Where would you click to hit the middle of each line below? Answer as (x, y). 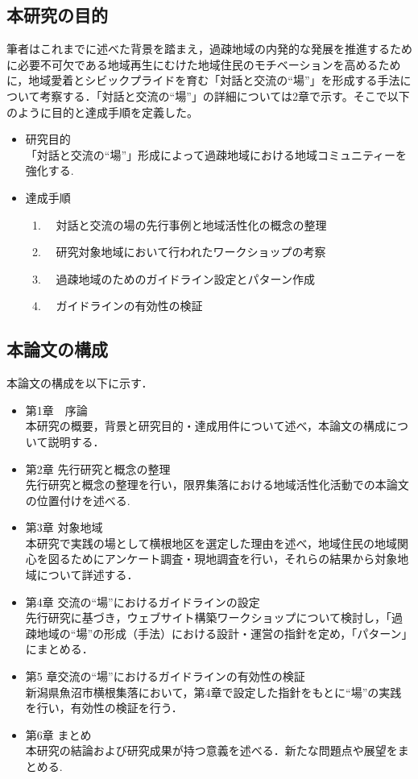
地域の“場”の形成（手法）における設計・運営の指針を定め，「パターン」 (222, 633)
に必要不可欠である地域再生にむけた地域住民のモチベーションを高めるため (204, 64)
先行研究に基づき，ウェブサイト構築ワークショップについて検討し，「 (208, 617)
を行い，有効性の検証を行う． (104, 708)
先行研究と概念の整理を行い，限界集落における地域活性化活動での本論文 (217, 485)
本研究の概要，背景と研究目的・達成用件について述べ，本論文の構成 (205, 426)
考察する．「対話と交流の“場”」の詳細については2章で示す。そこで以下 (225, 95)
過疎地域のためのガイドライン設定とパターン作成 (185, 278)
